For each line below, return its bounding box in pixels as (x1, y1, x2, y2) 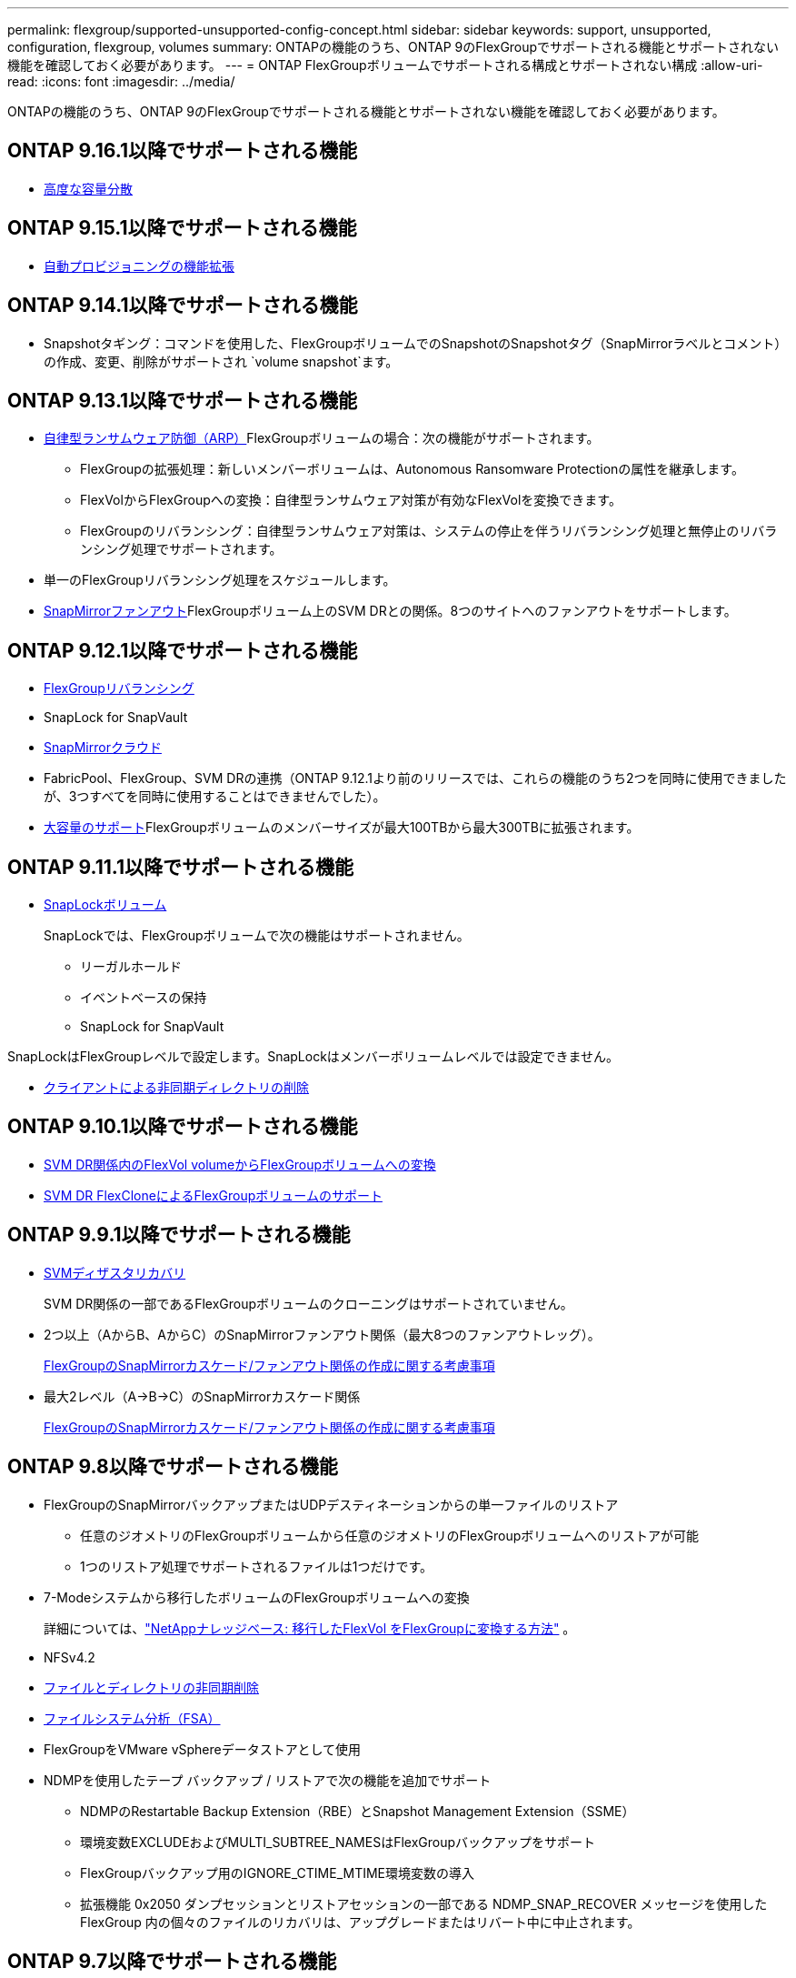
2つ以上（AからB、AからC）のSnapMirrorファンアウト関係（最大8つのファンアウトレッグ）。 (44, 1326, 601, 1342)
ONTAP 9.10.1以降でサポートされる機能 (7, 1115, 358, 1139)
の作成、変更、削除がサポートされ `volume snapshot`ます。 (44, 353, 399, 369)
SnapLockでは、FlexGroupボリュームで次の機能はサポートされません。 (44, 928, 470, 944)
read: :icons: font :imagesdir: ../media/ (7, 74, 235, 89)
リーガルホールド (80, 959, 182, 975)
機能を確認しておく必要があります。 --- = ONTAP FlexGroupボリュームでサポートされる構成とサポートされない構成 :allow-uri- (7, 57, 763, 73)
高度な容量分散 (44, 180, 133, 196)
